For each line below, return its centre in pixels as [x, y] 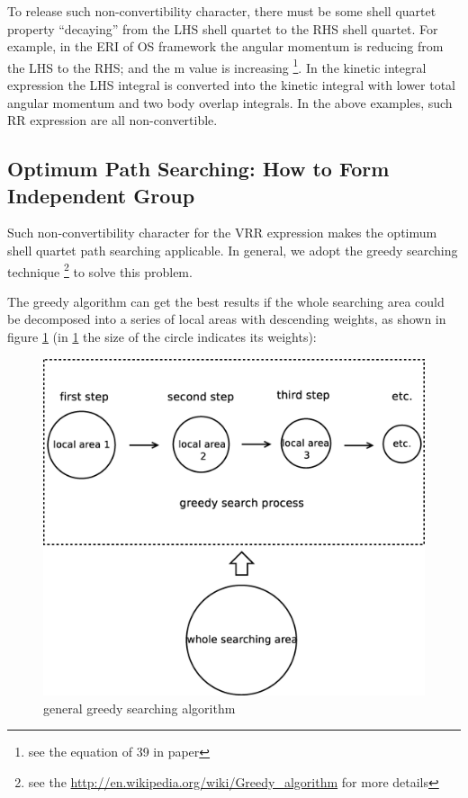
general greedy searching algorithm [139, 708]
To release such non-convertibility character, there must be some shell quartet [222, 11]
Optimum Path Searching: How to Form [198, 169]
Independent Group [101, 195]
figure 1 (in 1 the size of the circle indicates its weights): [162, 337]
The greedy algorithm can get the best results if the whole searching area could [226, 301]
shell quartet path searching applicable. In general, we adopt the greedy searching [233, 250]
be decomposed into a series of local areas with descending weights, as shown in [227, 319]
